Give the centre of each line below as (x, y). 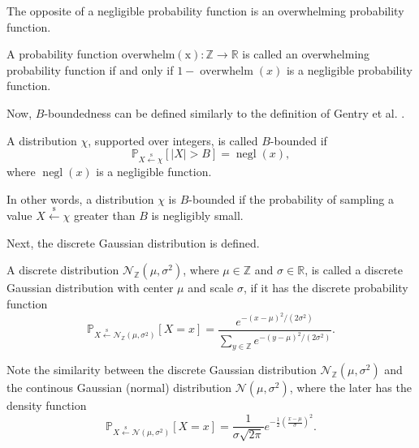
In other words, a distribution (80, 198)
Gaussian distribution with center (90, 288)
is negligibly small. (197, 215)
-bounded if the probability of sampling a (291, 198)
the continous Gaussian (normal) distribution (119, 388)
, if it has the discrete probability (326, 288)
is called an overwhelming (306, 54)
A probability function (62, 54)
